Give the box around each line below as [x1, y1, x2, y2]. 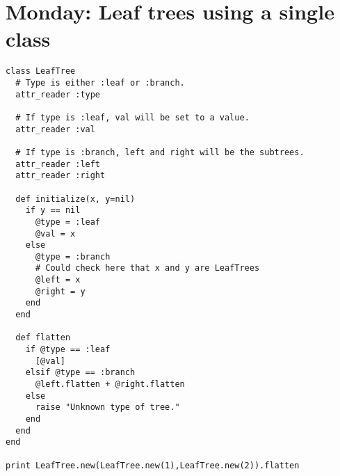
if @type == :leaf [25, 344, 111, 355]
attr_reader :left [15, 159, 101, 169]
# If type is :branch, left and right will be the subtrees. [15, 147, 305, 157]
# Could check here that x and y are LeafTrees [35, 263, 260, 273]
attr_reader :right [15, 170, 106, 181]
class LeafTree [6, 66, 76, 77]
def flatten [15, 333, 71, 343]
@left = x [35, 275, 81, 285]
